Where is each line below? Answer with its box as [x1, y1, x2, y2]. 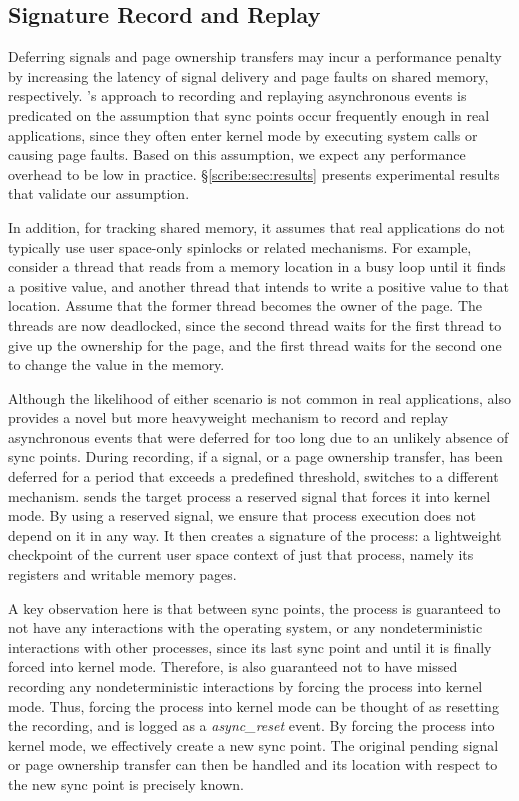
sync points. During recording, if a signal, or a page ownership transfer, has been [8, 446, 503, 467]
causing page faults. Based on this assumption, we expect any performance [8, 144, 466, 165]
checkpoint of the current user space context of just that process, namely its [8, 544, 474, 565]
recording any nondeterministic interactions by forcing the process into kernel [8, 676, 483, 697]
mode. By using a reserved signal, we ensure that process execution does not [8, 505, 476, 526]
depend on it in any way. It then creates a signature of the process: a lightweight [8, 524, 502, 545]
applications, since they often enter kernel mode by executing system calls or [8, 124, 478, 145]
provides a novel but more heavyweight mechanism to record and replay [8, 407, 449, 428]
